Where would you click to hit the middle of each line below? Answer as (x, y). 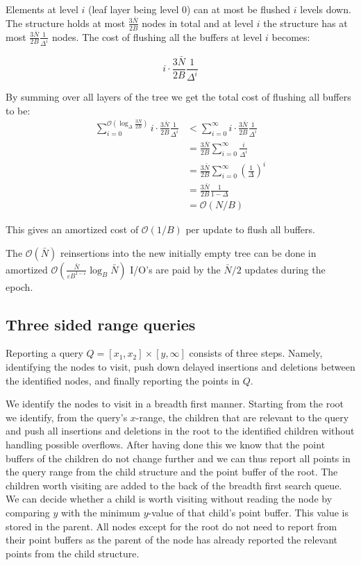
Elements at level (42, 9)
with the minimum (101, 513)
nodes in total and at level (198, 23)
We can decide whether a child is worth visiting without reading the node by (169, 499)
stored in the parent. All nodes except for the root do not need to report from (171, 526)
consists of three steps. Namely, (256, 353)
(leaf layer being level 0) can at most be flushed (190, 9)
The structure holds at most (66, 23)
